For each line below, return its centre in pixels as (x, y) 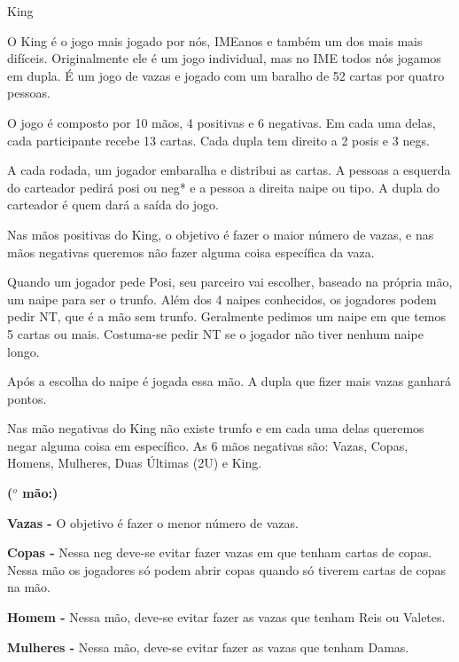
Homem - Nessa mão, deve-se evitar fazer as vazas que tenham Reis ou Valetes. (226, 617)
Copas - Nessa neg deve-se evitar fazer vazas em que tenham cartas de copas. (220, 552)
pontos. (27, 398)
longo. (23, 351)
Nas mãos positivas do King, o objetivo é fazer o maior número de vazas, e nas (221, 234)
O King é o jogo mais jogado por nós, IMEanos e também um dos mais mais (215, 40)
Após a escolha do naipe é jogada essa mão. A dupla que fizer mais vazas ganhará (229, 381)
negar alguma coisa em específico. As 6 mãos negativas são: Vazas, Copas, (208, 445)
